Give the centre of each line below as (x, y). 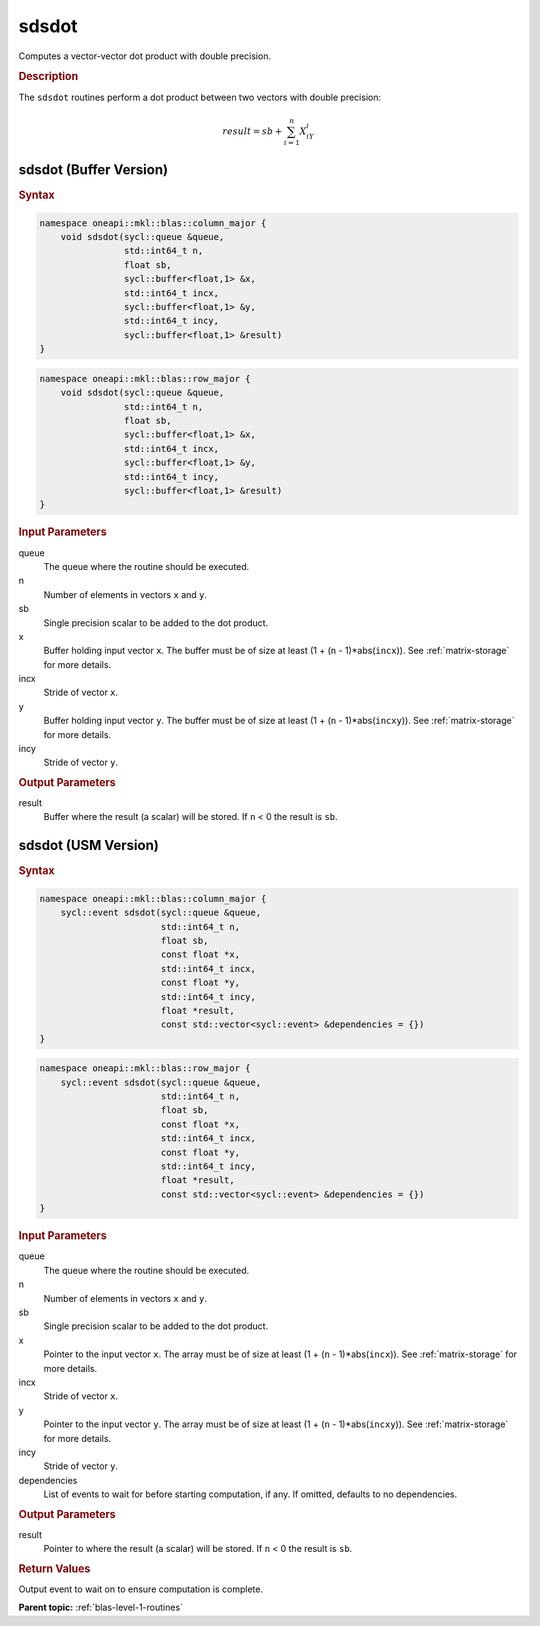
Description (48, 77)
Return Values (54, 1568)
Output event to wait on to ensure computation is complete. (141, 1589)
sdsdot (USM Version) (88, 845)
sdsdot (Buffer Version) (93, 170)
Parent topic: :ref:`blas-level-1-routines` (101, 1607)
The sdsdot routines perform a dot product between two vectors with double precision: (200, 97)
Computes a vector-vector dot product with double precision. (145, 56)
